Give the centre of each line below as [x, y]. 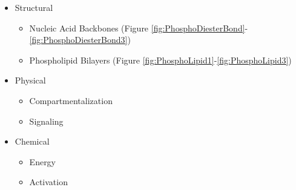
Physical [30, 80]
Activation [48, 182]
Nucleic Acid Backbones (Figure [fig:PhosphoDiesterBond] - [139, 28]
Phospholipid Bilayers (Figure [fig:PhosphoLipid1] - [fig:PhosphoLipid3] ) [160, 60]
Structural [34, 7]
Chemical [32, 141]
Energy [43, 161]
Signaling [46, 121]
